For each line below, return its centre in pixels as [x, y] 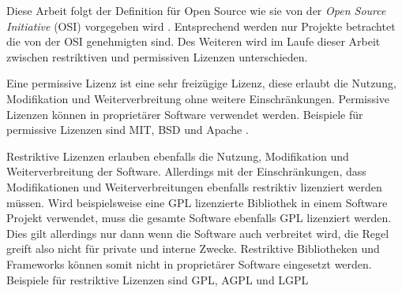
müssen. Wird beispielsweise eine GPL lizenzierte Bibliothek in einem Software [197, 202]
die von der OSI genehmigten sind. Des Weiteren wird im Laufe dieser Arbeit [193, 41]
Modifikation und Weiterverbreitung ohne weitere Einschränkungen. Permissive [198, 98]
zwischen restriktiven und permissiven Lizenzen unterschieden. [157, 56]
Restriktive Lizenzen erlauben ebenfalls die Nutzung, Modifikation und [178, 156]
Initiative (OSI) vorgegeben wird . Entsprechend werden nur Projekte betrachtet [201, 26]
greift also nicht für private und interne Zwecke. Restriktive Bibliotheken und [193, 248]
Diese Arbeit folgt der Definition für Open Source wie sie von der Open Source [196, 10]
